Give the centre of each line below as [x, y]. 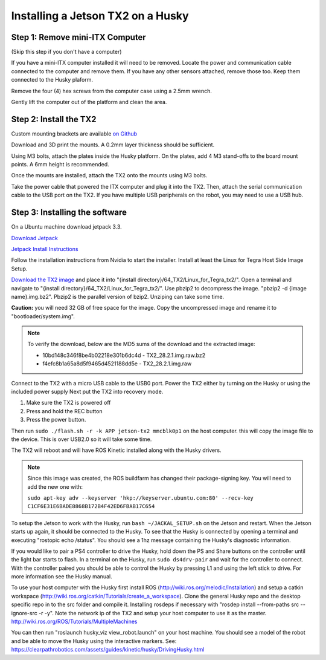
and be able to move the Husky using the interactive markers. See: [94, 641]
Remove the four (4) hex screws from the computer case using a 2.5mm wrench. [112, 91]
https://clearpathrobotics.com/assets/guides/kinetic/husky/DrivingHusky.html [108, 650]
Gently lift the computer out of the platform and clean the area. [89, 102]
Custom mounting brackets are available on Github [74, 134]
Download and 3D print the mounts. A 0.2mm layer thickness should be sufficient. [113, 145]
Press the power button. [56, 420]
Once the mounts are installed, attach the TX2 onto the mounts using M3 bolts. [109, 175]
